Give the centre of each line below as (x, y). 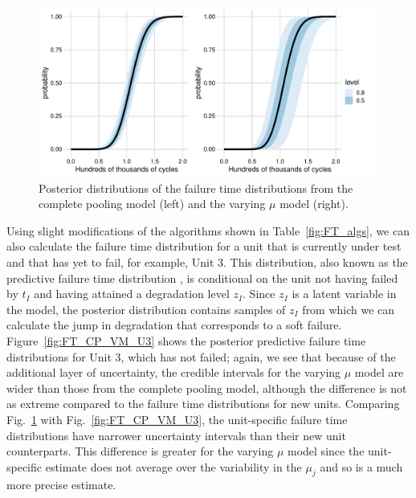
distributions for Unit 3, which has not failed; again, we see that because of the (201, 356)
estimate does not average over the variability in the (173, 466)
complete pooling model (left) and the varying (152, 204)
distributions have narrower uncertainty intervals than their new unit (176, 435)
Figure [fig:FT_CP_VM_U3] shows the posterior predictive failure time (186, 340)
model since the (326, 451)
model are (379, 372)
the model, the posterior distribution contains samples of (146, 309)
